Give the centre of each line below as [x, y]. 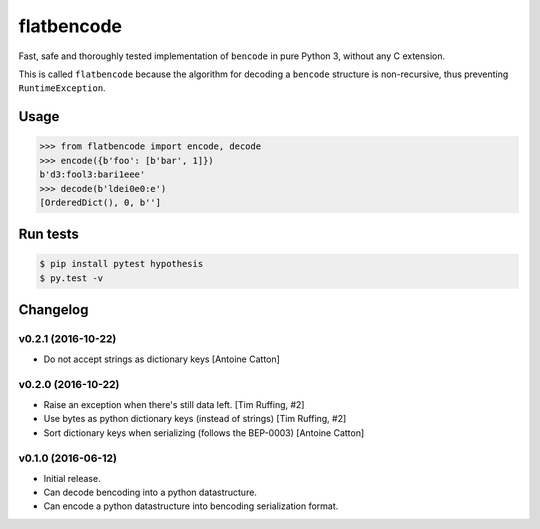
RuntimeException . [62, 88]
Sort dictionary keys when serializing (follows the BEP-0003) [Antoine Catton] [204, 432]
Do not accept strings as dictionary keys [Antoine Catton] [161, 359]
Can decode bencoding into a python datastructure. [150, 492]
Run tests [48, 234]
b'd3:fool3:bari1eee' [92, 174]
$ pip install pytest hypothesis [121, 264]
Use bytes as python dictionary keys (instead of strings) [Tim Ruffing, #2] [195, 419]
